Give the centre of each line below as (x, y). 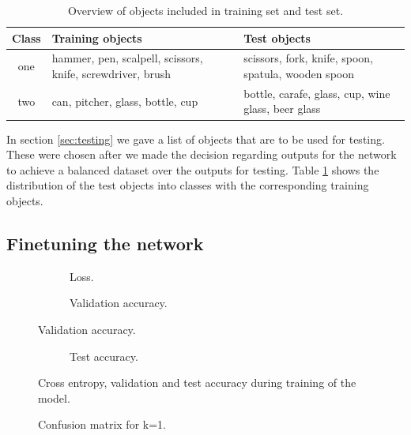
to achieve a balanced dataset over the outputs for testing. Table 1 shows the (193, 169)
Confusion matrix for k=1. (102, 424)
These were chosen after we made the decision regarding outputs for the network (202, 154)
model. (54, 397)
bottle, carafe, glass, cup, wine (317, 93)
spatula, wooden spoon (299, 74)
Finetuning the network (105, 243)
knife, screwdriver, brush (111, 74)
